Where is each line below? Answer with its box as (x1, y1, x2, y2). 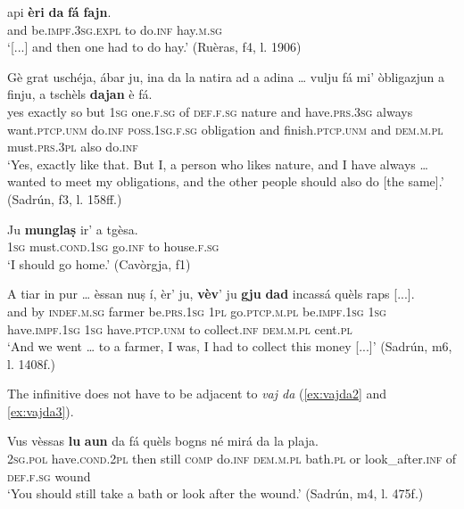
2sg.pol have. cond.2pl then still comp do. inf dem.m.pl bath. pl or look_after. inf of (7, 449, 457, 468)
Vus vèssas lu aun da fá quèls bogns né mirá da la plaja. (7, 431, 319, 450)
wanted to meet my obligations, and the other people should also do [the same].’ (7, 172, 444, 191)
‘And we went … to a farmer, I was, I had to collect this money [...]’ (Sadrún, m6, (7, 337, 452, 356)
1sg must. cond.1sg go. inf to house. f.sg (7, 237, 220, 256)
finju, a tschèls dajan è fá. (7, 85, 153, 103)
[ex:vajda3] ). (7, 401, 74, 420)
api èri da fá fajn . (7, 3, 112, 21)
